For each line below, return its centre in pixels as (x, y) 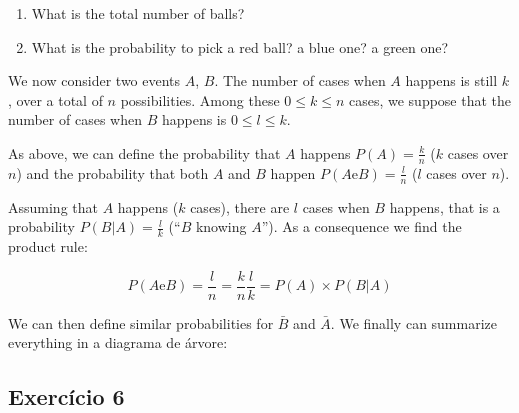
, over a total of (55, 99)
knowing (221, 226)
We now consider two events (94, 80)
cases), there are (240, 206)
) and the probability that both (112, 172)
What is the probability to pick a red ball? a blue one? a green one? (240, 46)
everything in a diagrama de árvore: (118, 342)
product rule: (48, 246)
